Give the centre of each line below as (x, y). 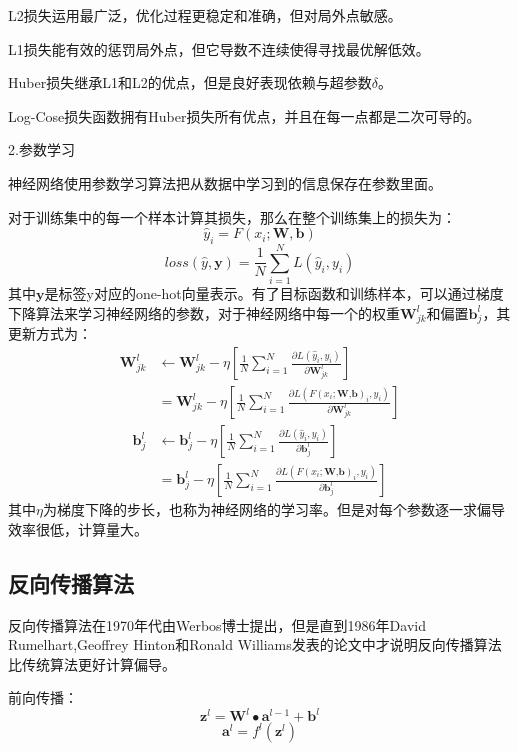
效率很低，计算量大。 (78, 528)
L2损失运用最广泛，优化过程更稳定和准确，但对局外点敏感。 (205, 15)
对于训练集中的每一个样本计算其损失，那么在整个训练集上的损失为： (232, 216)
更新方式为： (50, 333)
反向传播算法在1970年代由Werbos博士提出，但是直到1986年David (217, 624)
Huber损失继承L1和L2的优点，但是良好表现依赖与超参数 (190, 82)
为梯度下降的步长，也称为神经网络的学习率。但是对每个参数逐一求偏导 (273, 509)
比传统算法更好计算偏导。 (92, 663)
